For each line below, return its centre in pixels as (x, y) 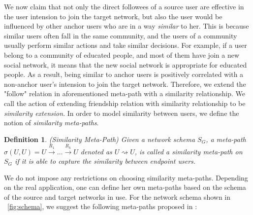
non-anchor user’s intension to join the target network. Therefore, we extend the (125, 84)
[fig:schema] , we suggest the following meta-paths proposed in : (102, 206)
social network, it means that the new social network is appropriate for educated (126, 64)
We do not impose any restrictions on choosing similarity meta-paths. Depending (126, 177)
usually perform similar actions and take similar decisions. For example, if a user (126, 45)
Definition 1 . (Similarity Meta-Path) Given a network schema (100, 139)
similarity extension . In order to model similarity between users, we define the (122, 113)
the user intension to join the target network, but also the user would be (113, 16)
